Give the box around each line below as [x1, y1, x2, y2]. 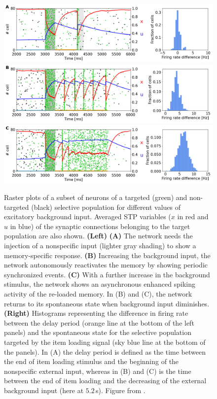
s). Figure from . [96, 385, 145, 395]
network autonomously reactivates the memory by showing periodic [4, 260, 208, 270]
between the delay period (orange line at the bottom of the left [4, 317, 194, 328]
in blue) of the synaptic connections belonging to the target [10, 221, 190, 231]
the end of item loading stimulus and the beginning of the [4, 356, 179, 366]
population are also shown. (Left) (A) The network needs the [4, 231, 193, 241]
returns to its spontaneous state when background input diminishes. [4, 298, 210, 308]
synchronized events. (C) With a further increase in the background [4, 269, 210, 279]
